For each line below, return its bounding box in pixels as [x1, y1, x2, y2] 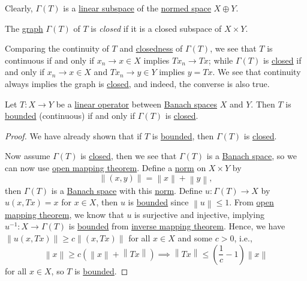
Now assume [5, 150, 50, 162]
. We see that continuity [212, 65, 301, 78]
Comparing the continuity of [5, 42, 109, 55]
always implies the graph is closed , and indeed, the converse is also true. [5, 77, 270, 89]
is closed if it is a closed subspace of [91, 22, 222, 34]
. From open [229, 196, 274, 208]
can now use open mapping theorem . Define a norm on [5, 161, 206, 174]
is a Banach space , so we [206, 150, 297, 162]
